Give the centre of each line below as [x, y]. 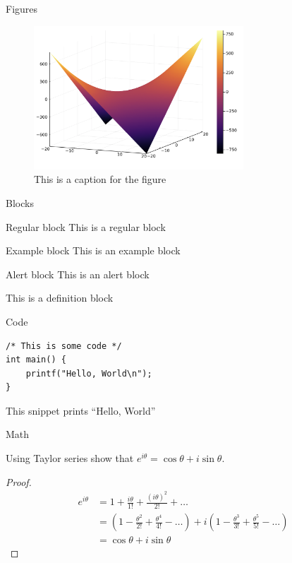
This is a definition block [60, 298]
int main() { [36, 360]
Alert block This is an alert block [78, 274]
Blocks [20, 202]
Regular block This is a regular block [86, 226]
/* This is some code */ [64, 346]
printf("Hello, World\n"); [89, 373]
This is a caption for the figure [100, 179]
